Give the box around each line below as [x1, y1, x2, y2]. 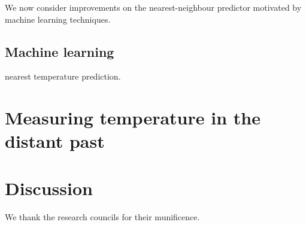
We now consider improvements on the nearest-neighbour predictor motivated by [5, 1, 302, 13]
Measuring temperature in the [5, 105, 260, 130]
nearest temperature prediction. [5, 70, 121, 83]
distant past [5, 129, 105, 153]
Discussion [5, 175, 93, 200]
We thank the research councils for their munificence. [5, 210, 200, 223]
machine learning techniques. [5, 13, 111, 25]
